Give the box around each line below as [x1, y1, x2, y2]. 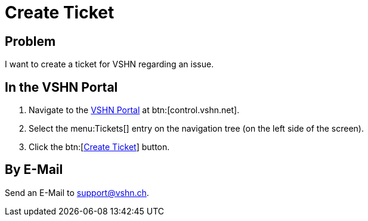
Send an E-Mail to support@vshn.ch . [5, 187, 149, 198]
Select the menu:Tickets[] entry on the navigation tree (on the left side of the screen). [29, 123, 364, 134]
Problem [5, 33, 56, 49]
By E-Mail [5, 162, 63, 178]
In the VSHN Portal [5, 79, 118, 95]
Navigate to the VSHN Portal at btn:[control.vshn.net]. [29, 105, 240, 116]
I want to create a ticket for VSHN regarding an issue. [5, 59, 214, 70]
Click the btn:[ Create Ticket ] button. [29, 142, 170, 152]
